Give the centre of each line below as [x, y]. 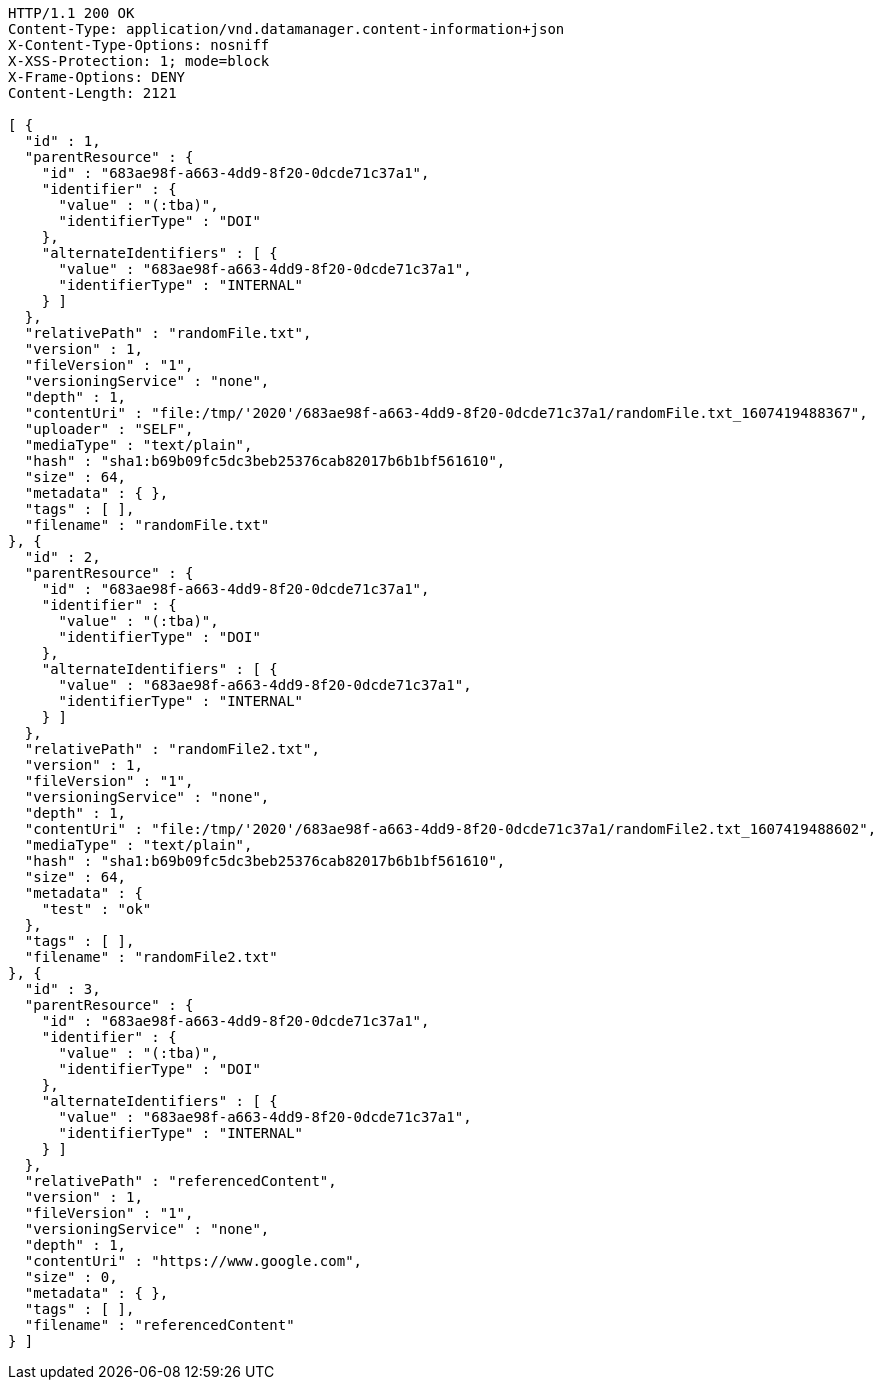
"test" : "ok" [96, 909]
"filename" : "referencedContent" [159, 1325]
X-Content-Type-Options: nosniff [139, 45]
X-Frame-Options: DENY [97, 77]
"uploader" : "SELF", [109, 429]
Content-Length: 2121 [92, 93]
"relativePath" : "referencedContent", [180, 1181]
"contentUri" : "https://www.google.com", [193, 1261]
